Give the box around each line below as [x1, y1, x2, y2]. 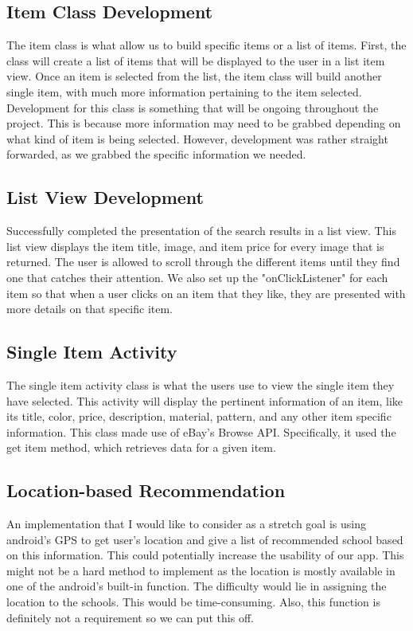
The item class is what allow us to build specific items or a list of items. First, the [6, 37, 407, 53]
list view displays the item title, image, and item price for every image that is [6, 237, 384, 254]
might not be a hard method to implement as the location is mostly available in [6, 562, 395, 578]
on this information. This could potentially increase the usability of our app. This [6, 547, 404, 563]
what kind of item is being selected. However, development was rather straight [6, 130, 388, 147]
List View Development [6, 185, 204, 210]
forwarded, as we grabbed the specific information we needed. [6, 146, 306, 163]
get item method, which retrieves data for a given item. [6, 439, 276, 456]
